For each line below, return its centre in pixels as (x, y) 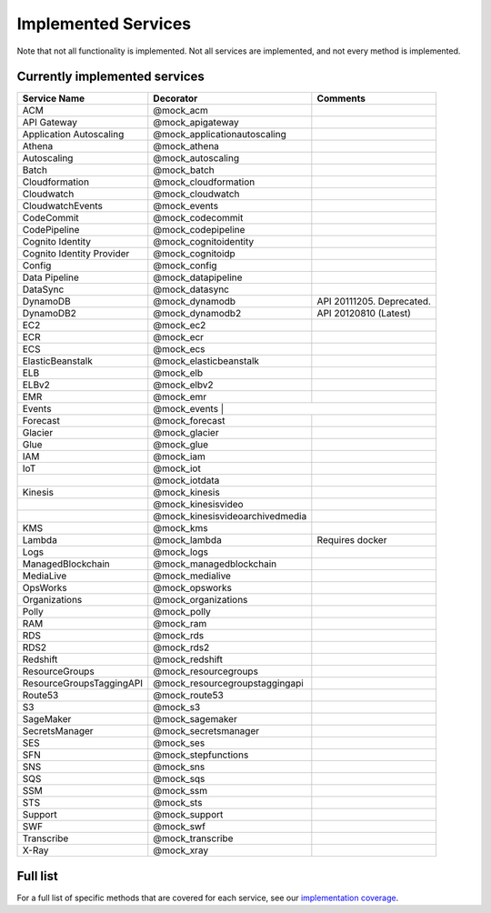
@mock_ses (179, 743)
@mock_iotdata (186, 480)
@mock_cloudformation (204, 182)
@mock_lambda (187, 540)
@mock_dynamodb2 (197, 314)
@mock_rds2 (181, 647)
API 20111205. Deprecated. (374, 302)
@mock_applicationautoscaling (220, 135)
